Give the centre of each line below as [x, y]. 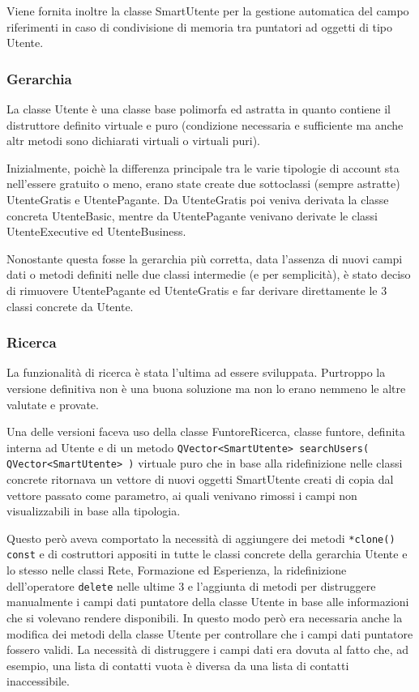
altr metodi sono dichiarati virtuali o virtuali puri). [134, 141]
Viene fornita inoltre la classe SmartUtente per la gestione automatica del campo [208, 11]
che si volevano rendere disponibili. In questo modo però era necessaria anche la [205, 617]
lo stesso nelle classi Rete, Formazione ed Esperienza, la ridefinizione [177, 570]
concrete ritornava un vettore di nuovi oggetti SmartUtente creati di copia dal [200, 479]
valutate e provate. [53, 404]
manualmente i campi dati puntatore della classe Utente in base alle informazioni [208, 602]
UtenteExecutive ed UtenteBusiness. [96, 231]
